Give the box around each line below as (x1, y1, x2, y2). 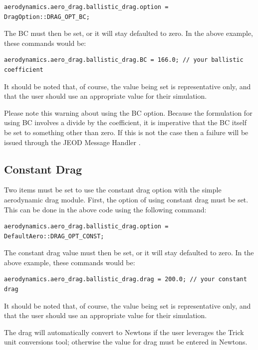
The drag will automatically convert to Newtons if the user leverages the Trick (4, 327, 244, 337)
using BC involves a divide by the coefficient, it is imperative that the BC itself (4, 117, 247, 128)
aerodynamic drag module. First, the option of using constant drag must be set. (4, 194, 249, 204)
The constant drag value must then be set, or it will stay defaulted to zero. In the (4, 247, 254, 258)
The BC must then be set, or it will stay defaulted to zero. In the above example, (4, 28, 254, 38)
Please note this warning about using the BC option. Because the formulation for (4, 107, 253, 118)
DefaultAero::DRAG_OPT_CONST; (4, 232, 104, 240)
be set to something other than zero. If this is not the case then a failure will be (4, 127, 249, 137)
